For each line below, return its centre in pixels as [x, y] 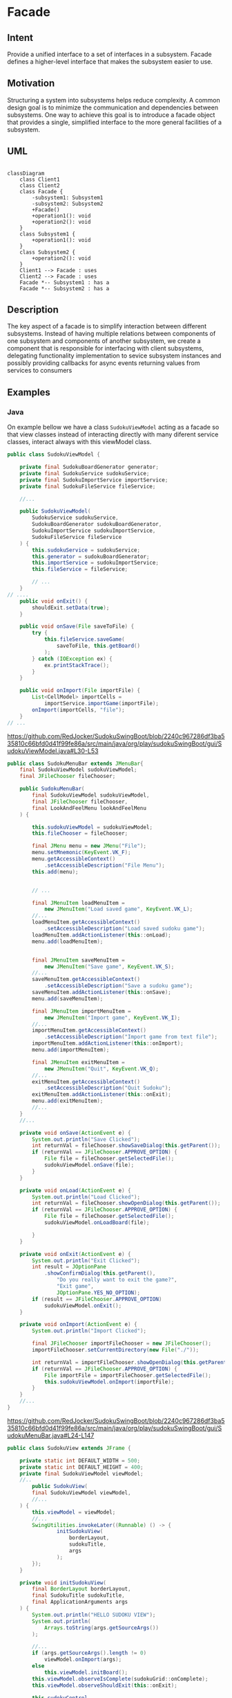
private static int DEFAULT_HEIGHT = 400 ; [81, 1467]
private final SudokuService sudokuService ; [85, 473]
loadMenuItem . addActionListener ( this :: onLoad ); [101, 935]
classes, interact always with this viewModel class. [79, 442]
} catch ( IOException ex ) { [72, 659]
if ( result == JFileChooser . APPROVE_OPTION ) [97, 1299]
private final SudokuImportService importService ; [94, 480]
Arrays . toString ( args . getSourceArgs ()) [101, 1628]
